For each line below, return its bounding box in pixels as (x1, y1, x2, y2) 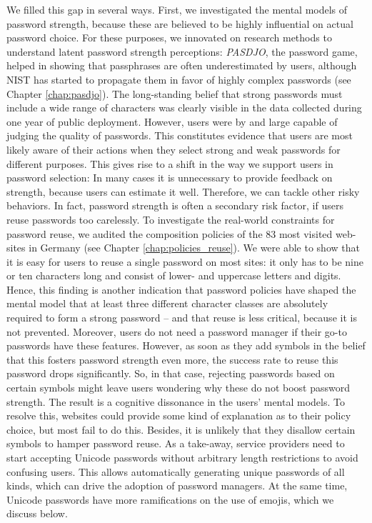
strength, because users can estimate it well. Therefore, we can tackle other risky (6, 184, 360, 199)
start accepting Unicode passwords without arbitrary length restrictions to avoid (6, 450, 358, 464)
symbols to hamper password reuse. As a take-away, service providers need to (6, 436, 345, 451)
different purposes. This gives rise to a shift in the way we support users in (6, 156, 333, 171)
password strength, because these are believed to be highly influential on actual (6, 16, 353, 31)
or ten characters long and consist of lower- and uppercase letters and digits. (6, 268, 341, 283)
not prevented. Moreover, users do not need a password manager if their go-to (6, 324, 347, 339)
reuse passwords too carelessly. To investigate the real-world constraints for (6, 211, 335, 226)
